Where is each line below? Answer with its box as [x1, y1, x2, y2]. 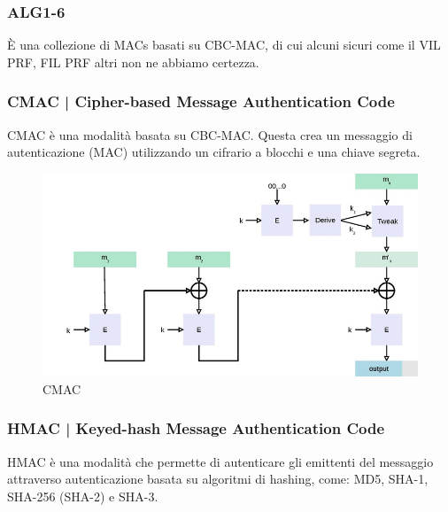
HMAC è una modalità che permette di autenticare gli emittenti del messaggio [7, 452, 434, 470]
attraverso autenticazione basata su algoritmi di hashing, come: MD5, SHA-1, [7, 469, 429, 488]
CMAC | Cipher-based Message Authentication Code [7, 90, 395, 112]
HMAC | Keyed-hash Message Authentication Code [7, 417, 385, 439]
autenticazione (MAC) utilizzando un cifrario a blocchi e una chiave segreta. [7, 143, 421, 161]
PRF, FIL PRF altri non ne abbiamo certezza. [7, 52, 259, 71]
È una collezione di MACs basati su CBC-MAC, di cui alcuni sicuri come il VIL [7, 35, 441, 54]
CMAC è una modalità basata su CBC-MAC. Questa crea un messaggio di [7, 125, 413, 144]
